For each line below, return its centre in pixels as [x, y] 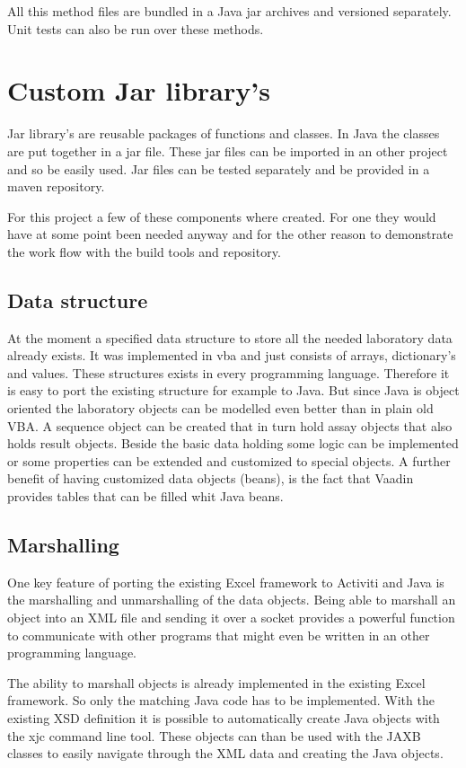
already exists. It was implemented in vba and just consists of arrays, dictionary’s [232, 355]
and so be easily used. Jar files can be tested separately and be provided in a [219, 168]
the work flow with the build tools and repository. [144, 251]
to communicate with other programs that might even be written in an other [219, 635]
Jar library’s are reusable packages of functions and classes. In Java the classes [224, 133]
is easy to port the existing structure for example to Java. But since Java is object [233, 390]
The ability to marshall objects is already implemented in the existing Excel [216, 682]
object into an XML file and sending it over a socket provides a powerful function [231, 617]
